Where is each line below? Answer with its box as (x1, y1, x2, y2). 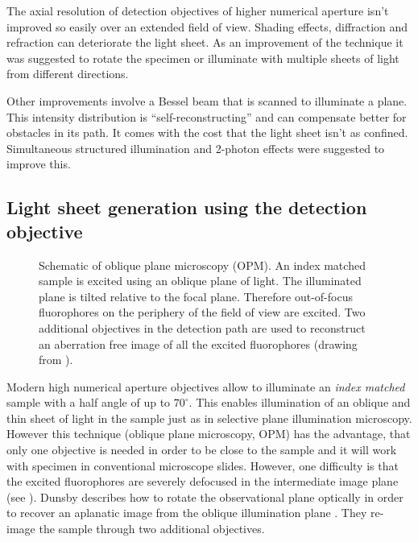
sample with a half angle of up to (6, 394, 171, 411)
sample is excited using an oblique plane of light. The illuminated (39, 272, 362, 289)
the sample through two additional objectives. (39, 520, 265, 537)
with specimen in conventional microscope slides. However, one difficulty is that (6, 457, 399, 474)
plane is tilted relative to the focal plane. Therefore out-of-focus (39, 288, 353, 304)
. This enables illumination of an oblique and (188, 394, 411, 411)
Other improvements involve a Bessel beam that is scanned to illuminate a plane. (6, 92, 408, 109)
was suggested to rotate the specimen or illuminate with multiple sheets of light (6, 49, 399, 66)
